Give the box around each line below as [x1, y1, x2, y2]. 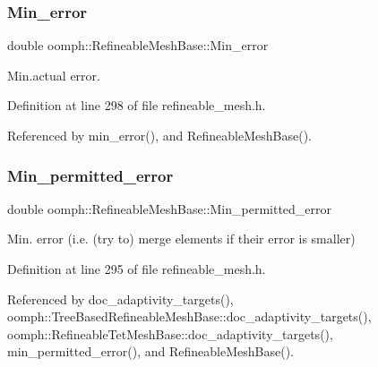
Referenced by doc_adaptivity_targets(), [7, 289, 234, 308]
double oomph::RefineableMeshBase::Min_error [7, 36, 269, 55]
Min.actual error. [7, 65, 100, 84]
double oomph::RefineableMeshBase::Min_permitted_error [7, 199, 332, 218]
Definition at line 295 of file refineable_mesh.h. [7, 260, 266, 277]
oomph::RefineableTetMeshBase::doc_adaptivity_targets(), [7, 324, 333, 343]
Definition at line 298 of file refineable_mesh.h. [7, 96, 266, 115]
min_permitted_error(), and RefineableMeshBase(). [7, 342, 294, 361]
